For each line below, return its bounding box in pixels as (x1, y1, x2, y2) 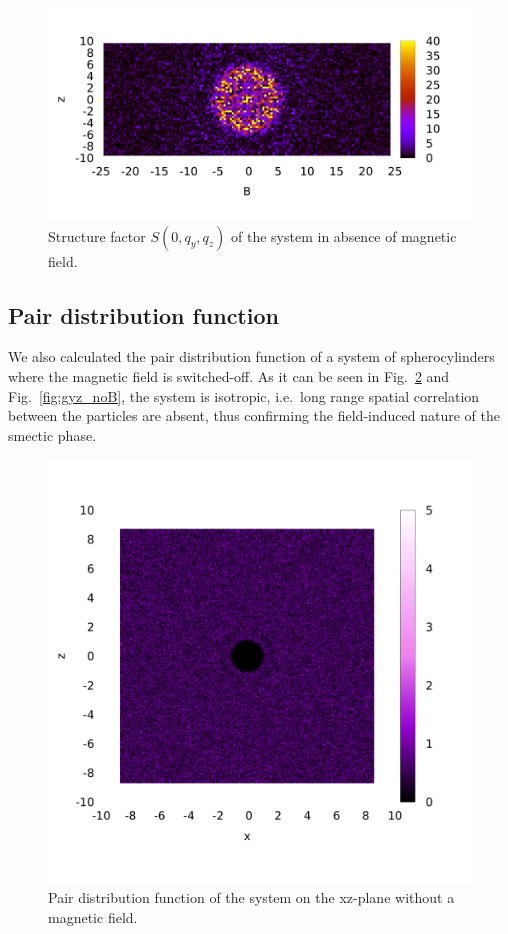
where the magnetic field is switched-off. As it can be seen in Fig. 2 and (8, 365, 450, 386)
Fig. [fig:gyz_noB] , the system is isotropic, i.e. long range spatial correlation (8, 385, 480, 406)
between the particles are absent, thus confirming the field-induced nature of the (8, 405, 500, 426)
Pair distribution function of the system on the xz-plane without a (48, 886, 455, 907)
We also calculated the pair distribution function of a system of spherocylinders (8, 346, 495, 367)
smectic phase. (8, 424, 97, 445)
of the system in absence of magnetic (231, 225, 457, 246)
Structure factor (48, 225, 146, 246)
